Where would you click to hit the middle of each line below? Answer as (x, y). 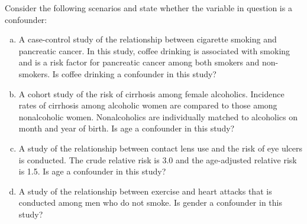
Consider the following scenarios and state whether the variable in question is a (148, 8)
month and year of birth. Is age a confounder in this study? (127, 128)
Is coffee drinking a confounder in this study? (134, 73)
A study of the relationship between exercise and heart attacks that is (145, 191)
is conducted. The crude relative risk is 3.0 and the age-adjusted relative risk (158, 159)
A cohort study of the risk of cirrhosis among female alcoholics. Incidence (151, 93)
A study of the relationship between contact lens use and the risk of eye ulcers (161, 148)
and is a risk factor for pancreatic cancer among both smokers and (139, 62)
